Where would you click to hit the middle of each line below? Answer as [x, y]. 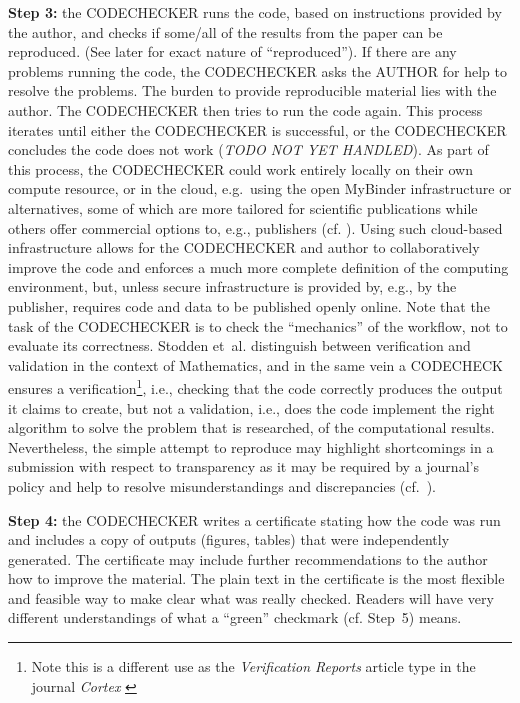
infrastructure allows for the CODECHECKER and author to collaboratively [244, 247]
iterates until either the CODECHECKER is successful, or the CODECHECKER [257, 129]
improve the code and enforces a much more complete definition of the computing [258, 266]
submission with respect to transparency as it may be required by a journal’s [243, 466]
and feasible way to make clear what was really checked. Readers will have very [251, 597]
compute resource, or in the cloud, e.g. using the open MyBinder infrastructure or [260, 188]
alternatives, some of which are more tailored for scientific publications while [243, 207]
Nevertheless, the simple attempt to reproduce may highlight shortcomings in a [251, 446]
